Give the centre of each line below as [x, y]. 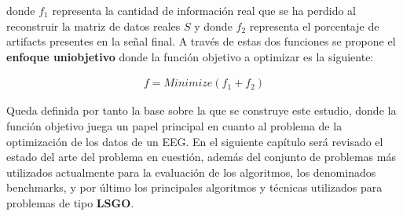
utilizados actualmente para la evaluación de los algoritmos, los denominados [191, 172]
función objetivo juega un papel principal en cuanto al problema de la [174, 126]
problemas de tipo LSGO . [70, 202]
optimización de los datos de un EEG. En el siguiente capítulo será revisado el [195, 141]
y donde [213, 26]
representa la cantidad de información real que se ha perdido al [204, 10]
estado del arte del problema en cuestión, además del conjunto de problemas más [201, 157]
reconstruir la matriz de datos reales [93, 26]
